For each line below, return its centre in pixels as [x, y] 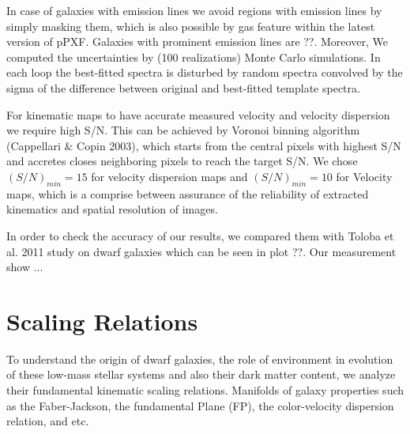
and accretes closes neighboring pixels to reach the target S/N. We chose [182, 161]
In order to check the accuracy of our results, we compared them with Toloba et [200, 235]
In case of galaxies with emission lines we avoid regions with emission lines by [194, 10]
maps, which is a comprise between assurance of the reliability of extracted [188, 193]
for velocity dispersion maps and [169, 176]
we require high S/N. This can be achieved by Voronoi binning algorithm [183, 130]
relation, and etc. [48, 421]
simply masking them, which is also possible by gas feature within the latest [191, 26]
